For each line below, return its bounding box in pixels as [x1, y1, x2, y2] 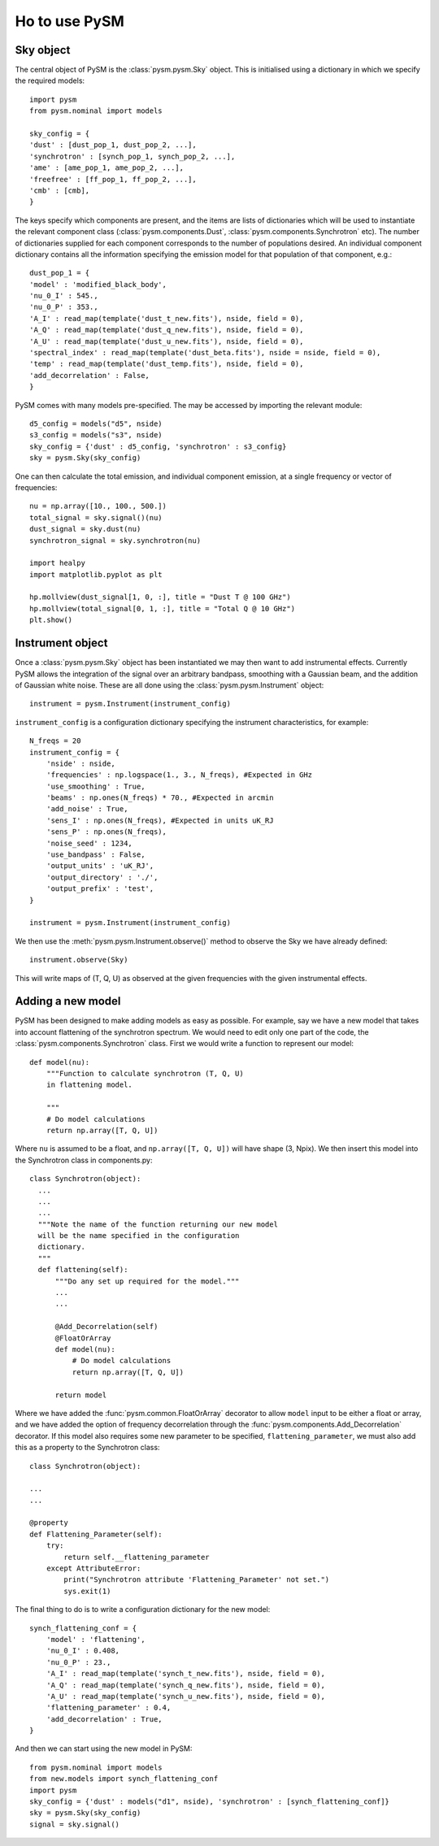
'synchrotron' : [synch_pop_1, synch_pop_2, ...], [29, 151, 236, 161]
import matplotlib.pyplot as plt [29, 570, 163, 579]
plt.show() [29, 615, 73, 625]
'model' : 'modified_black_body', [29, 280, 167, 289]
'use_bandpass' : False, [46, 850, 146, 859]
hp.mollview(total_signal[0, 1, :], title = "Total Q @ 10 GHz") [29, 604, 296, 613]
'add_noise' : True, [46, 805, 128, 814]
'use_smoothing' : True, [46, 781, 146, 791]
